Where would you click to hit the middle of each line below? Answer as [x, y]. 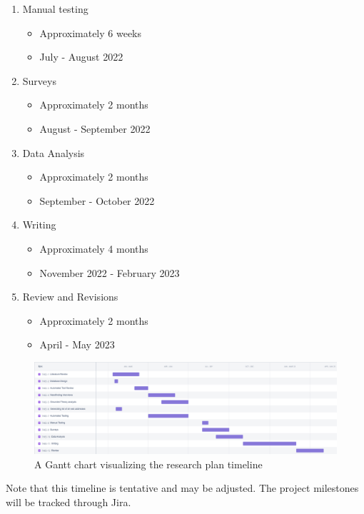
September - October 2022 [97, 200]
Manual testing [55, 9]
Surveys [39, 80]
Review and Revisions [70, 297]
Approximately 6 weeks [91, 32]
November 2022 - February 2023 [110, 272]
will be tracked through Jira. [69, 502]
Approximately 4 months [94, 248]
